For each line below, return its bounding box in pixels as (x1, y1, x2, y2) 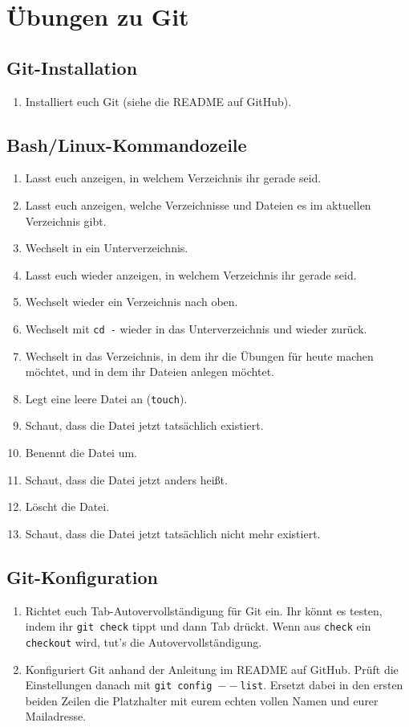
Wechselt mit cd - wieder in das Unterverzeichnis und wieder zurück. (25, 320, 367, 337)
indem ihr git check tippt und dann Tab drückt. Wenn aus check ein (25, 618, 371, 635)
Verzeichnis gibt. (25, 212, 107, 229)
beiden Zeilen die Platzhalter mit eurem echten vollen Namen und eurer (25, 692, 379, 709)
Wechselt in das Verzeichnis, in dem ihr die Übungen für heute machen (25, 347, 374, 364)
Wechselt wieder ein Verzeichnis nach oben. (25, 293, 238, 310)
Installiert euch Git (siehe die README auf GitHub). (25, 92, 292, 109)
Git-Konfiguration (6, 564, 159, 589)
